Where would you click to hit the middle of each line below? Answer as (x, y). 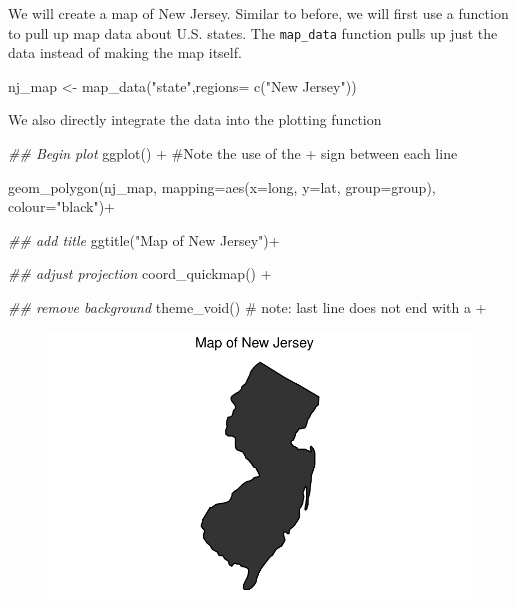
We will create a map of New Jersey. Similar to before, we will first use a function (258, 13)
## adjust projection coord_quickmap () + (140, 273)
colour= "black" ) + (62, 206)
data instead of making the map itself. (125, 52)
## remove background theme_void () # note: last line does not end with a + (247, 307)
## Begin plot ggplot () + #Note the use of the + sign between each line (233, 153)
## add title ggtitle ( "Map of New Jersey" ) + (144, 239)
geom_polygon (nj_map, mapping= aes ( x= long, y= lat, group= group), (222, 186)
